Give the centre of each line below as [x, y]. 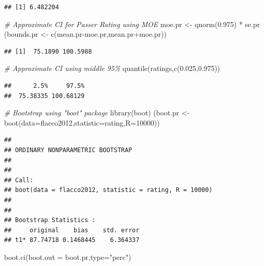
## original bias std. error [72, 230]
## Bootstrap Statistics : [50, 220]
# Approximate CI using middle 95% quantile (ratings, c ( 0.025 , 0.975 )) [112, 68]
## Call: [19, 180]
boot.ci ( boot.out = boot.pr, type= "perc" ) [68, 257]
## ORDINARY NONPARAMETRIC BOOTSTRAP [68, 150]
